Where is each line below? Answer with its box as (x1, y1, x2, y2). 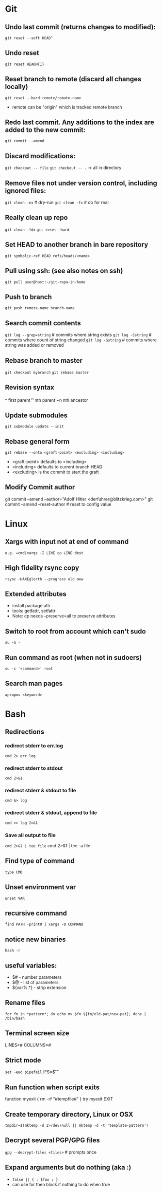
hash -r (5, 948, 21, 953)
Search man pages (5, 679, 63, 688)
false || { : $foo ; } (12, 1177, 58, 1182)
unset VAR (5, 896, 25, 901)
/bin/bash (5, 1016, 25, 1021)
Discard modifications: (5, 152, 76, 160)
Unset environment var (5, 883, 76, 892)
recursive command (5, 909, 67, 917)
